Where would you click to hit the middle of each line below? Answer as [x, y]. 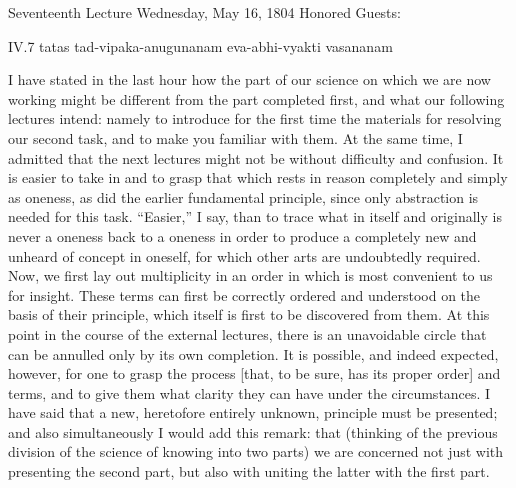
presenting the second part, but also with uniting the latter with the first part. [249, 471]
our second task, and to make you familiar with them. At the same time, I [235, 137]
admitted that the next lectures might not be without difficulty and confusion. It [256, 157]
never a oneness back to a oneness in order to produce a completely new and [242, 235]
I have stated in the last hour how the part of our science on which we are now [249, 79]
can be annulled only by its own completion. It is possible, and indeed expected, [253, 353]
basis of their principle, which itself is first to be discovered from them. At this [249, 314]
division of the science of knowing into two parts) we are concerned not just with [256, 451]
